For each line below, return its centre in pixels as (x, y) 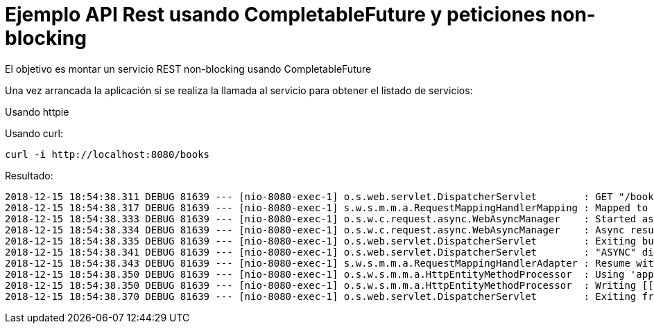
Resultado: (29, 175)
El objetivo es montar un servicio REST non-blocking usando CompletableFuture (188, 69)
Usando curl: (34, 133)
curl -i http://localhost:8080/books (107, 154)
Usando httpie (37, 112)
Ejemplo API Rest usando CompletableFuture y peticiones (276, 15)
